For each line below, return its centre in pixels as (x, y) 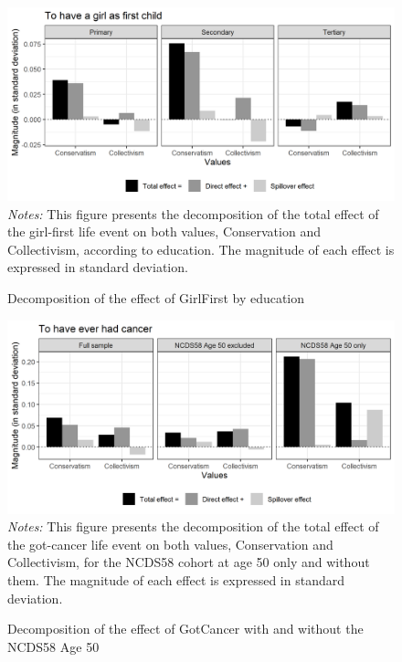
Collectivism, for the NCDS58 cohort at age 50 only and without (189, 562)
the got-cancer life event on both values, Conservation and (170, 544)
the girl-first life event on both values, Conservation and (164, 231)
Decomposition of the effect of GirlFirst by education (156, 297)
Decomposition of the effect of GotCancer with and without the (185, 629)
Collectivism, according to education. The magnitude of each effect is (201, 249)
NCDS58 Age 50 (53, 646)
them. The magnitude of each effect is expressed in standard (176, 579)
